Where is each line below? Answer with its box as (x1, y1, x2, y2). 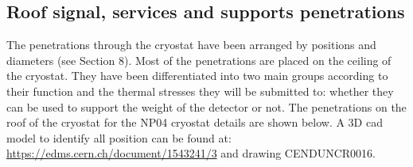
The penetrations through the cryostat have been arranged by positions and (6, 36, 376, 53)
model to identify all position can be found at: (6, 129, 232, 146)
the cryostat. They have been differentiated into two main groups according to (6, 67, 388, 84)
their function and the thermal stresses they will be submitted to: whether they (6, 82, 394, 99)
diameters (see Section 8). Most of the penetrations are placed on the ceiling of (6, 51, 392, 68)
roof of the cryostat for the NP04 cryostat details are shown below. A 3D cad (6, 114, 383, 131)
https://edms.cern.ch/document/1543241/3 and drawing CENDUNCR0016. (6, 145, 376, 161)
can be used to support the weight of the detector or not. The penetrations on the (6, 98, 407, 115)
